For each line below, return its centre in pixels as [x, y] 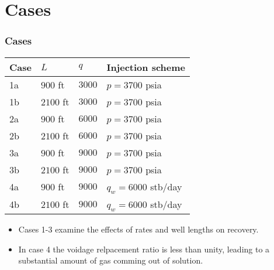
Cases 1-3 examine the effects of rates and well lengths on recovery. [138, 229]
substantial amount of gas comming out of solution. [111, 260]
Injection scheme [146, 67]
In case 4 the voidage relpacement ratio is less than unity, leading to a [144, 249]
